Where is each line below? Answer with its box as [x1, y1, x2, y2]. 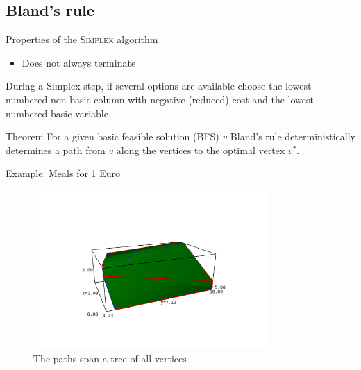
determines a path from [6, 142, 106, 157]
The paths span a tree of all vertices [33, 351, 187, 365]
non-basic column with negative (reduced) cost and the [50, 92, 285, 106]
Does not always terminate [22, 55, 136, 69]
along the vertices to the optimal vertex [116, 142, 285, 157]
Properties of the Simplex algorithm [6, 32, 158, 47]
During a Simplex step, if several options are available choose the [6, 78, 283, 93]
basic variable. [50, 106, 111, 120]
